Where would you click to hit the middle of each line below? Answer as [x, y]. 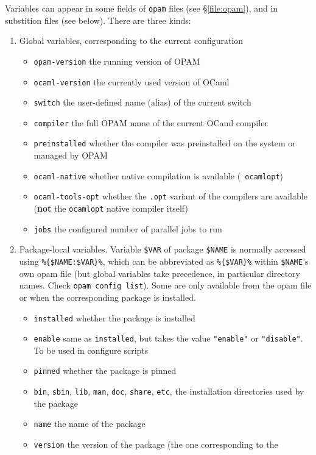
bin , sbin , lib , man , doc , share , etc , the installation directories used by [169, 391]
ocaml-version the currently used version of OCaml [132, 81]
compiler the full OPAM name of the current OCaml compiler [151, 122]
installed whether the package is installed [114, 317]
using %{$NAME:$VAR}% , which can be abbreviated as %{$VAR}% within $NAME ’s [164, 261]
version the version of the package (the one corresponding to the [156, 444]
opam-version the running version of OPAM [117, 61]
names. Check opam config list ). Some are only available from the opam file [165, 285]
